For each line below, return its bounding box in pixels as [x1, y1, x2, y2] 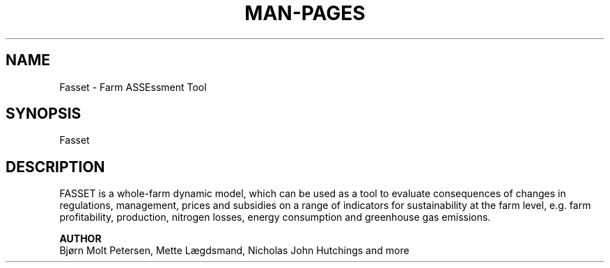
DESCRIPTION [6, 158, 105, 176]
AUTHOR [59, 233, 102, 245]
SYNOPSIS [6, 105, 81, 123]
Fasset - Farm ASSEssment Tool [59, 81, 207, 93]
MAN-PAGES [244, 1, 366, 25]
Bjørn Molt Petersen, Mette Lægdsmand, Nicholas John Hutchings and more [59, 244, 409, 257]
